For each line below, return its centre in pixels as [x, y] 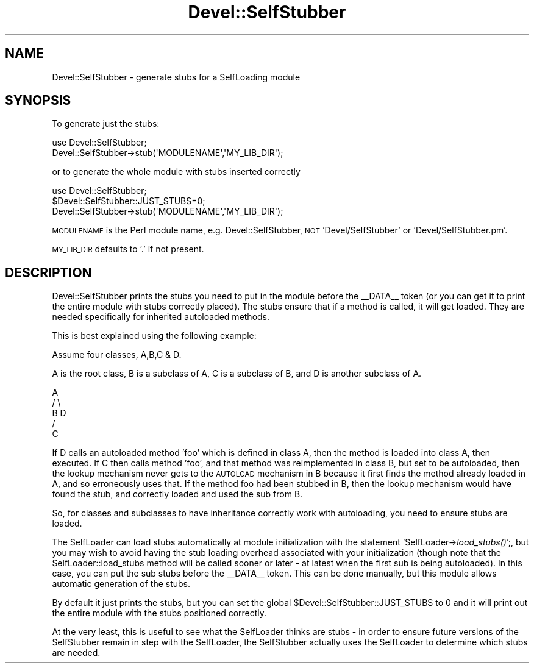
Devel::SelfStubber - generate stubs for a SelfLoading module [176, 77]
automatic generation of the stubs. [121, 584]
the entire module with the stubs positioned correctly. [159, 613]
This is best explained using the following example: [154, 336]
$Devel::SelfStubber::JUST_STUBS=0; [129, 201]
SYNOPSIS [38, 101]
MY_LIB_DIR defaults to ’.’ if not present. [128, 249]
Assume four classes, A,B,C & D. [117, 355]
